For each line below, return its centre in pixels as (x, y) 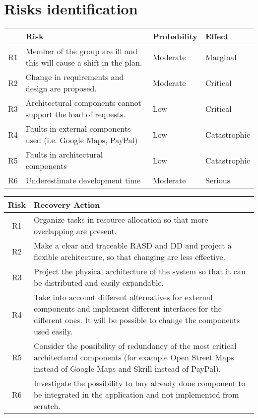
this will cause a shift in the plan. (84, 63)
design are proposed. (61, 88)
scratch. (47, 406)
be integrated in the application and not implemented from (136, 395)
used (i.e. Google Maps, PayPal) (82, 140)
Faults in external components (78, 129)
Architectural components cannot (83, 103)
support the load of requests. (75, 114)
